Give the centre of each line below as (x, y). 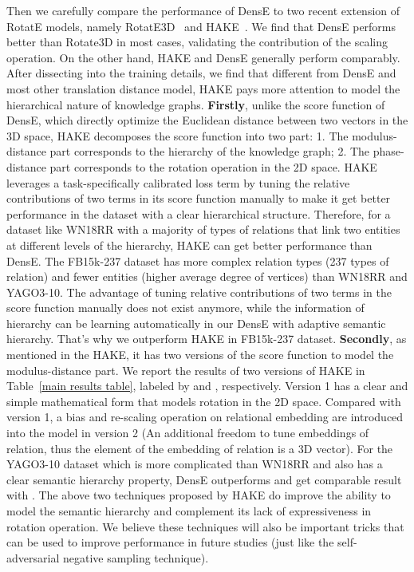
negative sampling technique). (136, 557)
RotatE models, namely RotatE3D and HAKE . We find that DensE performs (201, 26)
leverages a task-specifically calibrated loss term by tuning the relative (178, 182)
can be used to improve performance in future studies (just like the (170, 542)
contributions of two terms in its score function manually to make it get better (199, 198)
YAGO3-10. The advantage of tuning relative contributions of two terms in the (199, 292)
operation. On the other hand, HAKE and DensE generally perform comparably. (203, 57)
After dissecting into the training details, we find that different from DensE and (201, 73)
